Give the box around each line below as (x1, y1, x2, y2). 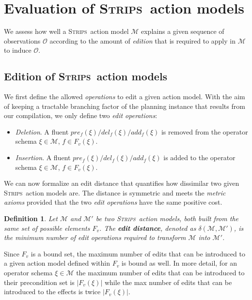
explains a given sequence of (141, 26, 224, 36)
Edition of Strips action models (4, 69, 168, 84)
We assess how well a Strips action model (4, 26, 129, 36)
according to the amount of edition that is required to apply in (49, 35, 236, 45)
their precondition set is (4, 277, 75, 287)
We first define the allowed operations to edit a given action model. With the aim (4, 91, 245, 102)
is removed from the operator (161, 126, 248, 136)
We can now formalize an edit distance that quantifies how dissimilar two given (4, 178, 239, 188)
